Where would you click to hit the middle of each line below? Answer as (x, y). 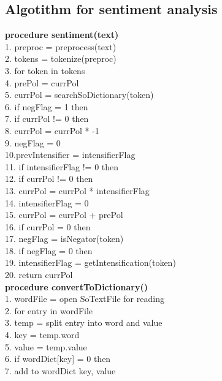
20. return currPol (39, 275)
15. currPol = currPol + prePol (64, 215)
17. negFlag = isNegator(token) (64, 239)
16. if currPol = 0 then (48, 226)
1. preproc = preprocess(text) (61, 46)
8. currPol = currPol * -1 (52, 130)
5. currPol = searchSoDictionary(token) (79, 95)
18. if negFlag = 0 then (49, 250)
